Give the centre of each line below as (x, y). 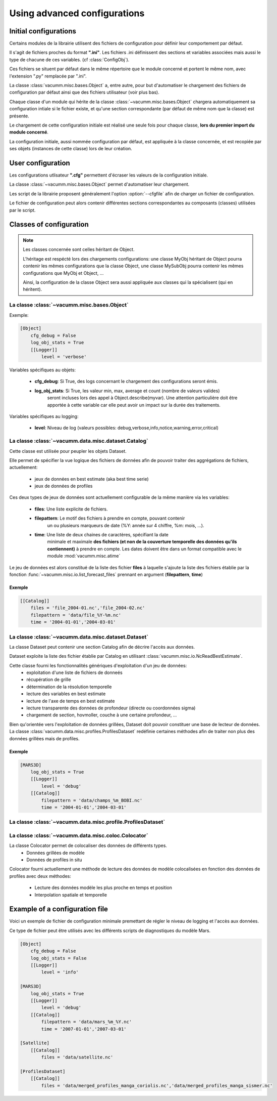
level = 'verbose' (64, 357)
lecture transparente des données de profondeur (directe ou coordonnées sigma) (111, 708)
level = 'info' (60, 972)
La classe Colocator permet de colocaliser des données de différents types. (88, 845)
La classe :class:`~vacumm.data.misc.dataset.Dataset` (79, 637)
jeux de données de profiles (64, 486)
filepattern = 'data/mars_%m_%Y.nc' (87, 1022)
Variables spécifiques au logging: (44, 416)
